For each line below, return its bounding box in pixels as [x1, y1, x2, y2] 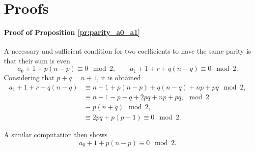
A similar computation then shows [4, 129, 108, 140]
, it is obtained [97, 72, 141, 83]
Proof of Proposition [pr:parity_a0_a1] [4, 27, 141, 37]
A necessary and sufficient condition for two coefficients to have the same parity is [4, 46, 251, 56]
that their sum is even [4, 55, 70, 65]
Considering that [4, 72, 55, 83]
